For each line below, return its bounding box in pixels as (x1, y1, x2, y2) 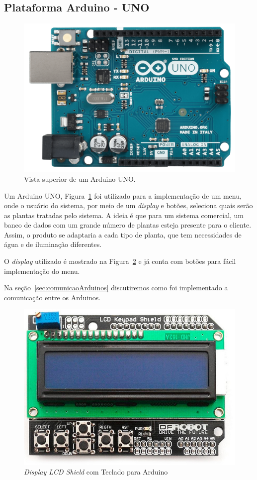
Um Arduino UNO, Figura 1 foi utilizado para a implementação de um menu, (4, 190, 242, 201)
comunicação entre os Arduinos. (4, 292, 101, 302)
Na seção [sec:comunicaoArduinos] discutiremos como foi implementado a (4, 282, 228, 293)
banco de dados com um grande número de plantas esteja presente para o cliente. (4, 220, 252, 230)
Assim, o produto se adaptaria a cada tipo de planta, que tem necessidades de (4, 229, 242, 240)
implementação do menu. (4, 265, 80, 276)
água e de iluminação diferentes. (4, 239, 102, 249)
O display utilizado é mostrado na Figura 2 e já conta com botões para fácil (4, 256, 236, 266)
